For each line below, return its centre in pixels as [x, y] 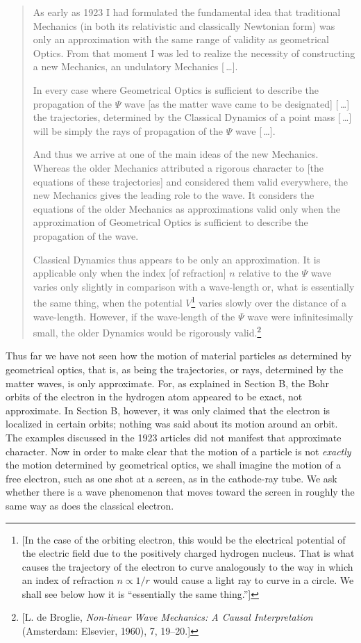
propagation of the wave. [86, 235]
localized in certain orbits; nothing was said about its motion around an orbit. [172, 424]
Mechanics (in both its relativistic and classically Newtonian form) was [184, 25]
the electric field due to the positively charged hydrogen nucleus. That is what [188, 553]
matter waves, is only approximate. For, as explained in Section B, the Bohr [168, 383]
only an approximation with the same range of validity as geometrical [181, 39]
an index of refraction [68, 580]
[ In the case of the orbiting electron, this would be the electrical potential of [184, 539]
